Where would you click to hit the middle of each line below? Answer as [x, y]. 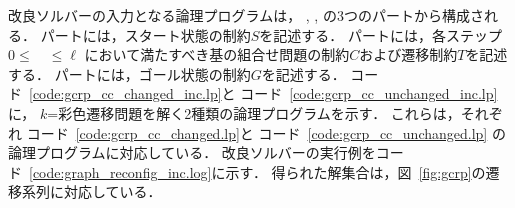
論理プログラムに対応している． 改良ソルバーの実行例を [192, 152]
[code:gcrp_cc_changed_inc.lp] [125, 93]
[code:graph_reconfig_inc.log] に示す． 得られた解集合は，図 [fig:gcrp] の [257, 171]
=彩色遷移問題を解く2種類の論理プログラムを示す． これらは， [254, 112]
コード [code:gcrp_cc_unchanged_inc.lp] [369, 93]
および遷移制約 [408, 54]
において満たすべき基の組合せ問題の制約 [217, 54]
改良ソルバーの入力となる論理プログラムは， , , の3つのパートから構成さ [246, 15]
